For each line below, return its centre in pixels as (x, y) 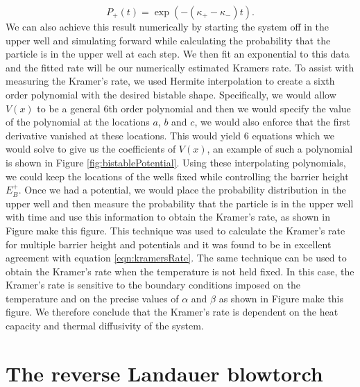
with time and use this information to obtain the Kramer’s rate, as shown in (168, 217)
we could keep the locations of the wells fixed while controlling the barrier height (177, 176)
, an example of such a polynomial (280, 149)
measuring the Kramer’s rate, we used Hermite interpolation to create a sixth (170, 81)
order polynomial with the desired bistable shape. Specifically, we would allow (171, 94)
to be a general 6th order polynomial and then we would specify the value (194, 108)
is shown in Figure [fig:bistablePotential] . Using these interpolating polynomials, (176, 162)
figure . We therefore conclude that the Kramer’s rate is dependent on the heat (172, 312)
